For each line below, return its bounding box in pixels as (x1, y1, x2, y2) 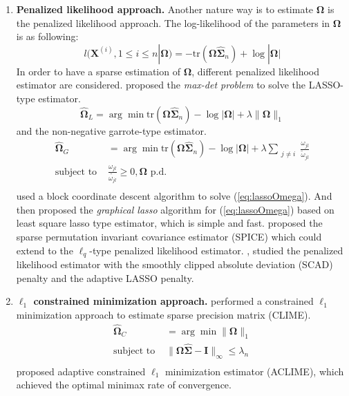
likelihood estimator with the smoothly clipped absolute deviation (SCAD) (16, 257, 333, 272)
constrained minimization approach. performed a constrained (33, 294, 314, 308)
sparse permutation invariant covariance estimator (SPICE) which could (16, 229, 322, 244)
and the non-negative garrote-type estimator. (16, 123, 207, 138)
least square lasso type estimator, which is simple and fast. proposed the (16, 216, 323, 230)
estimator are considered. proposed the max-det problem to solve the (16, 77, 305, 92)
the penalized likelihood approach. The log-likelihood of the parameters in (16, 15, 330, 30)
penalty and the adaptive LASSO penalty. (16, 270, 194, 285)
